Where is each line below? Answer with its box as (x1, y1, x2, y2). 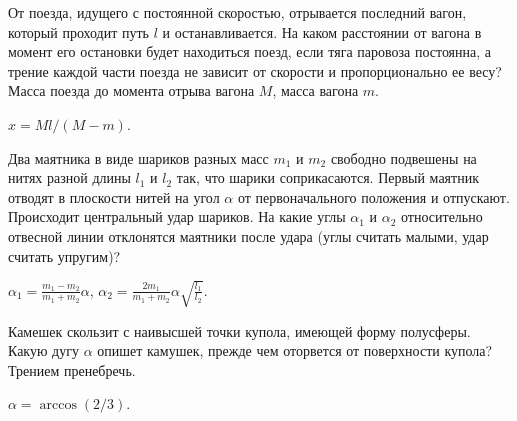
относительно (401, 206, 483, 227)
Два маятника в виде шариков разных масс (8, 147, 269, 168)
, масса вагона (272, 80, 359, 101)
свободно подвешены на (330, 147, 477, 168)
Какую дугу (8, 340, 79, 361)
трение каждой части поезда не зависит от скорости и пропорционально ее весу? (8, 60, 502, 81)
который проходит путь (8, 21, 149, 42)
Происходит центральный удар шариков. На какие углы (8, 206, 346, 227)
